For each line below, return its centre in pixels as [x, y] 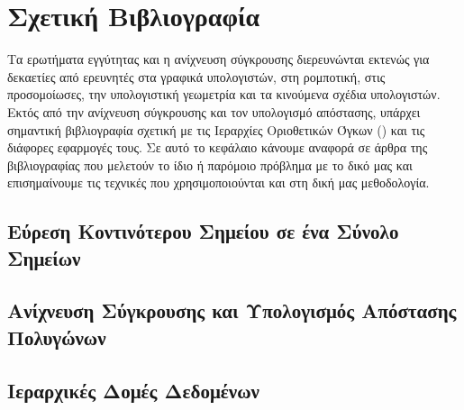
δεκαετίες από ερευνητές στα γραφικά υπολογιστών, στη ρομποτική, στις [196, 76]
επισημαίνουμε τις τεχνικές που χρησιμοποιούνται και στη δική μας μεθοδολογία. [218, 182]
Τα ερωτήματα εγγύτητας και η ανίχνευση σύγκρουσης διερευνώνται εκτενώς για [218, 59]
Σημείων [44, 257]
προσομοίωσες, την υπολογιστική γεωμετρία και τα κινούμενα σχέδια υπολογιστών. [224, 94]
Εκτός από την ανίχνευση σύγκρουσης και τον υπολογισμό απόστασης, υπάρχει [214, 111]
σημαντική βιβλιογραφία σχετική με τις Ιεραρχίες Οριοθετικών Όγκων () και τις [216, 129]
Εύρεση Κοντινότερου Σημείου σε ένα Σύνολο [203, 231]
